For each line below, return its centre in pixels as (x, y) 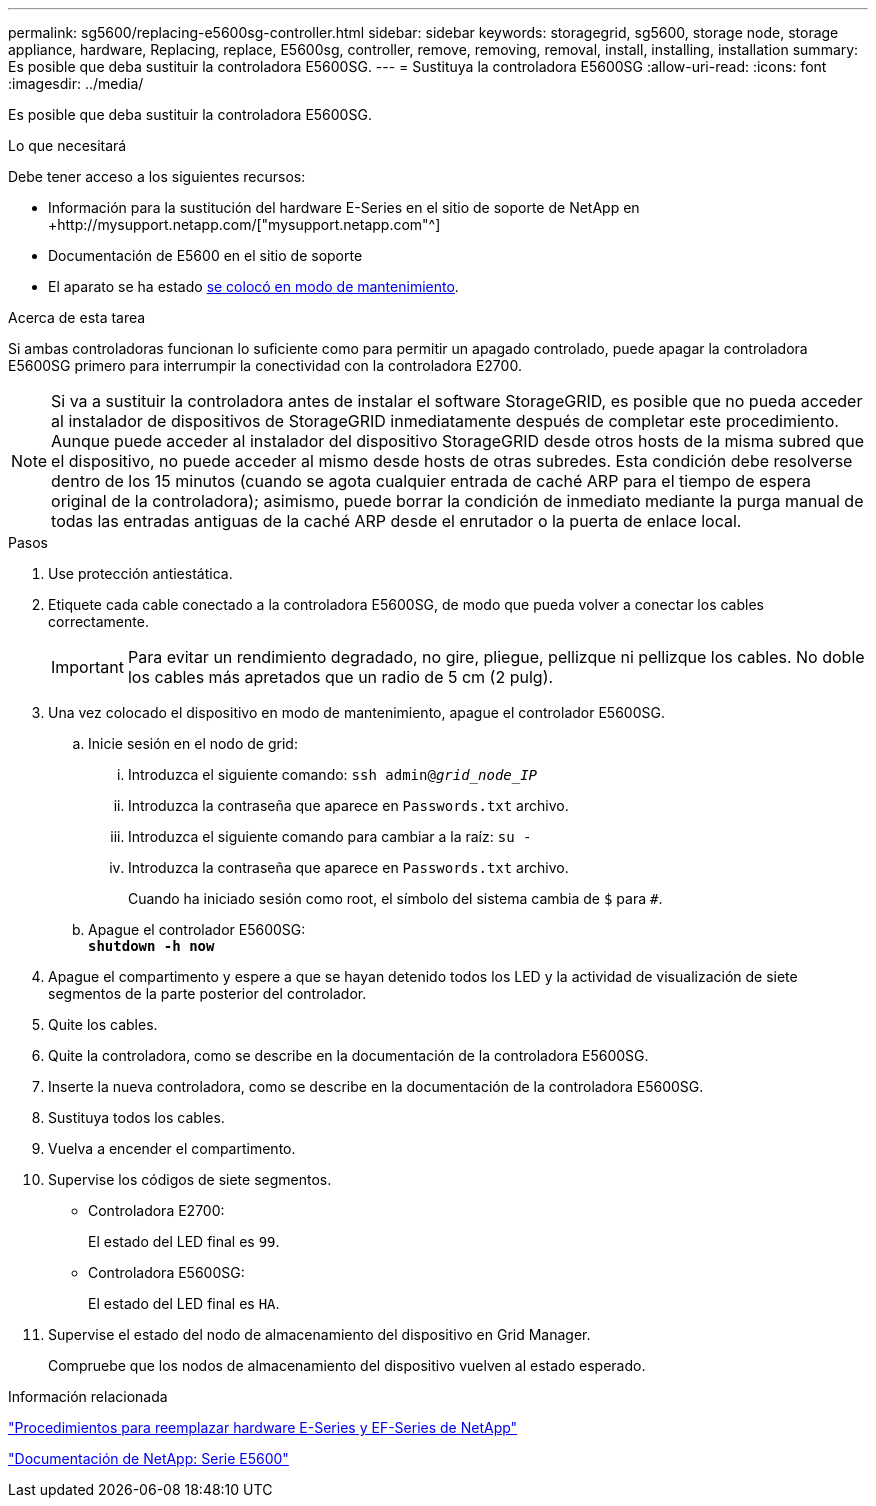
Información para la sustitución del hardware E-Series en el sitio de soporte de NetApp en (344, 207)
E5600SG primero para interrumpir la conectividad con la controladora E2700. (265, 365)
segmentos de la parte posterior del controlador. (207, 993)
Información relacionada (88, 1396)
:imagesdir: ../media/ (76, 83)
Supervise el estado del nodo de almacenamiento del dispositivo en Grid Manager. (319, 1334)
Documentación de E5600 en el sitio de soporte (205, 255)
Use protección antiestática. (140, 573)
